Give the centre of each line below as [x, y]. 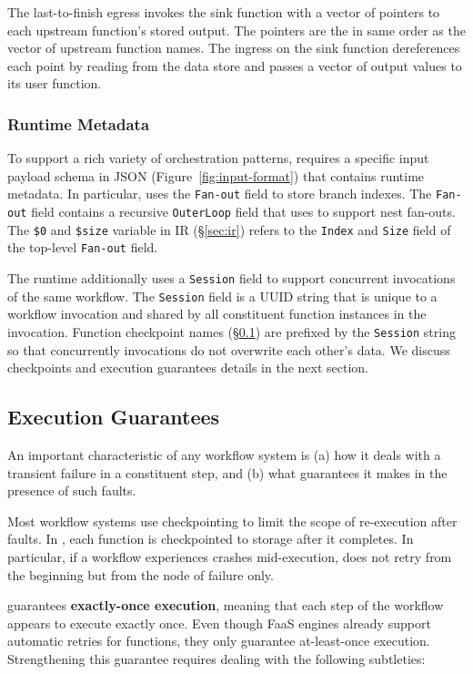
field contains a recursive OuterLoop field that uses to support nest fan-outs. [243, 212]
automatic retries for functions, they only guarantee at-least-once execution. [219, 641]
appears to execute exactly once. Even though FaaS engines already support [219, 623]
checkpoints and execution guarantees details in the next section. [188, 368]
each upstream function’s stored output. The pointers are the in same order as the [236, 30]
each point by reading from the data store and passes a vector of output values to [235, 65]
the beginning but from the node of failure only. [141, 574]
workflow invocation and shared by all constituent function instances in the [217, 314]
